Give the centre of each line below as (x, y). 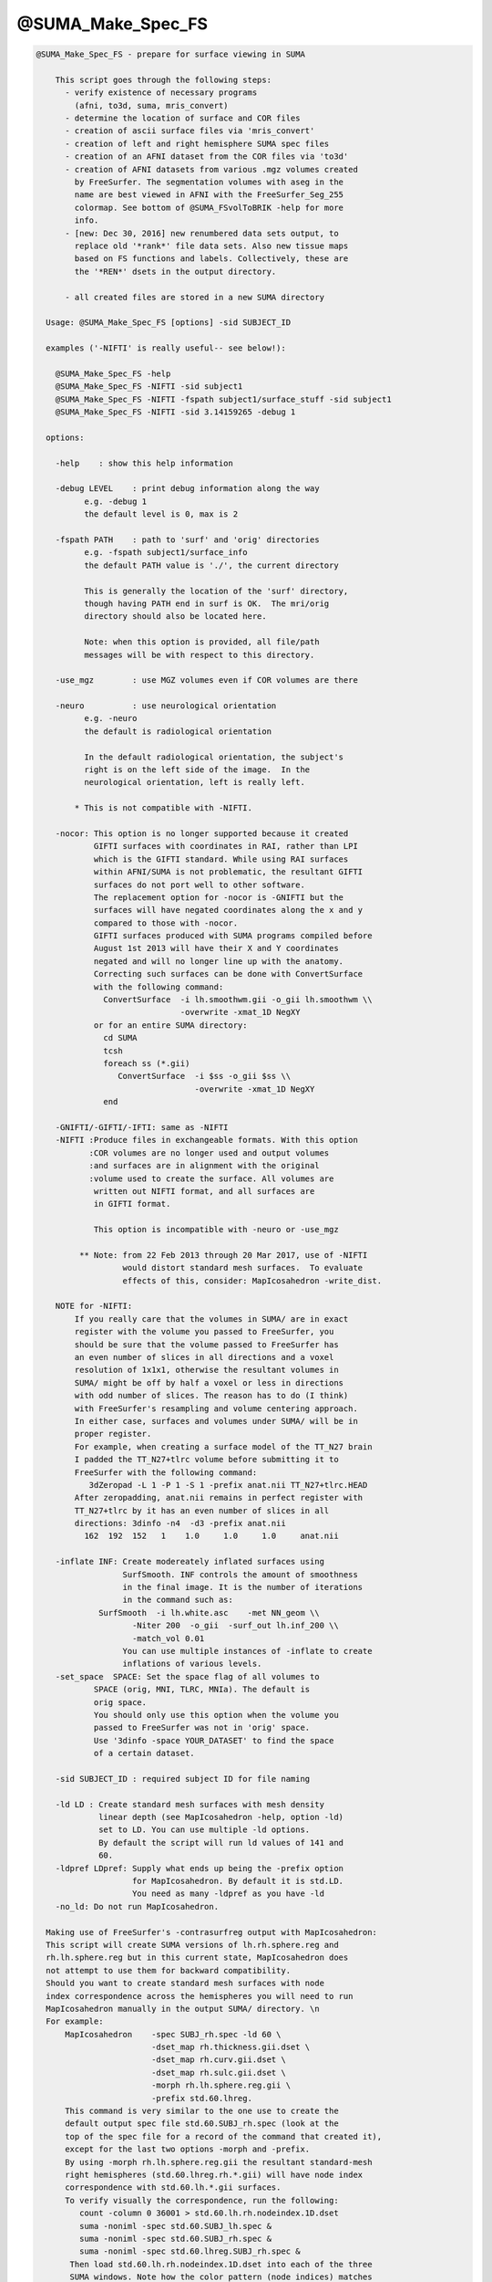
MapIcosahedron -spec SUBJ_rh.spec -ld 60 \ (173, 2034)
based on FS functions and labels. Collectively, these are (211, 259)
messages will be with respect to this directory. (199, 654)
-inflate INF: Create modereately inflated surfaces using (190, 1562)
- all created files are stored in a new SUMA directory (195, 297)
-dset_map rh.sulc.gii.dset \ (218, 2073)
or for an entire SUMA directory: (170, 1025)
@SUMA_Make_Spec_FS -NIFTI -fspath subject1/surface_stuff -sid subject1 (223, 399)
